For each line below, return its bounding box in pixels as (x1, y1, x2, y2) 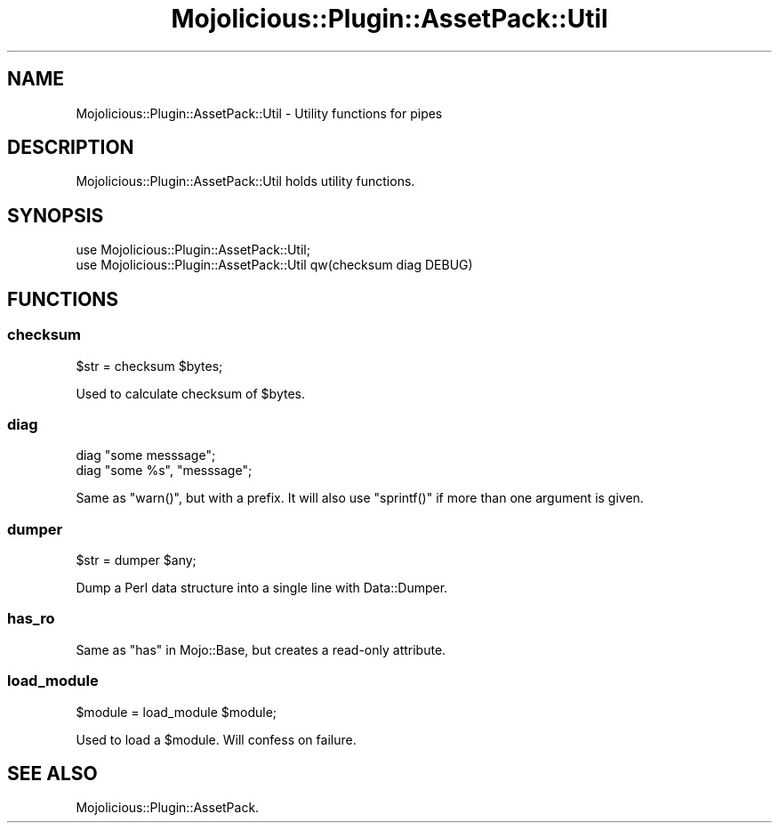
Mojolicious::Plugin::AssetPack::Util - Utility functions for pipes (76, 105, 443, 121)
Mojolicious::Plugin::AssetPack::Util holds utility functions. (76, 173, 415, 189)
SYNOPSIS (7, 204, 104, 227)
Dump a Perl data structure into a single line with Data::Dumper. (76, 580, 448, 595)
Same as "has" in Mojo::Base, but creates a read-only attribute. (76, 641, 446, 657)
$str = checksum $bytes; (76, 358, 223, 374)
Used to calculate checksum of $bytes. (76, 385, 305, 401)
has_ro (7, 609, 55, 628)
